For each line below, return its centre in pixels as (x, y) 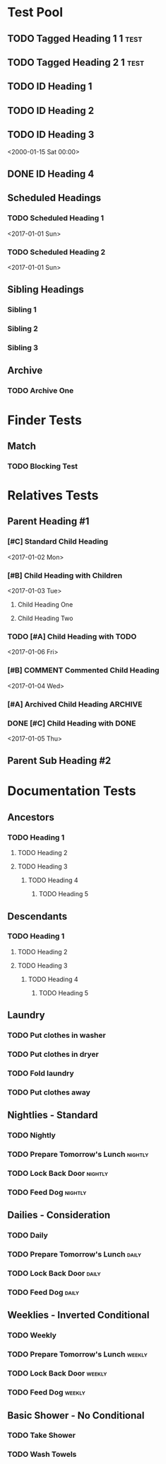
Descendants (37, 916)
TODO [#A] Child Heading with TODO (72, 636)
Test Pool (35, 12)
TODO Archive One (41, 391)
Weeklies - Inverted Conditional (78, 1315)
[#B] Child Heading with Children (65, 576)
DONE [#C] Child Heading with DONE (72, 723)
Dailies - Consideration (59, 1215)
